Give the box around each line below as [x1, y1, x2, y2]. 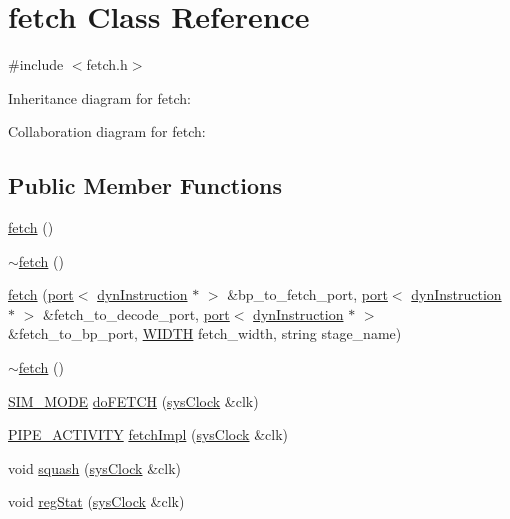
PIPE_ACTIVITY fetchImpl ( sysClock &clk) [8, 424, 288, 445]
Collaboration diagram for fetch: [8, 121, 206, 142]
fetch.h [86, 54, 128, 75]
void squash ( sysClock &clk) [8, 457, 181, 478]
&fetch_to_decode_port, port [42, 303, 230, 324]
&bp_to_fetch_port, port [227, 284, 388, 305]
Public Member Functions [8, 170, 282, 201]
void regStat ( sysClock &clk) [8, 491, 185, 512]
